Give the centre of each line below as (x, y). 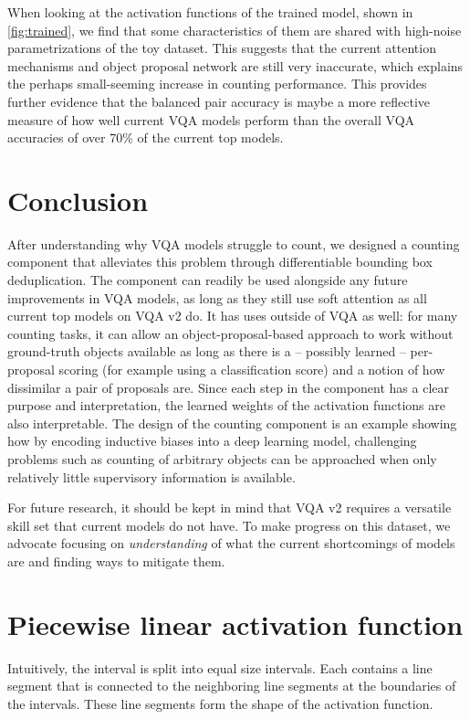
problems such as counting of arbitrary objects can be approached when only (222, 459)
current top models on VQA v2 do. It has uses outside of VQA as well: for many (233, 316)
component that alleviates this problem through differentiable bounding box (220, 262)
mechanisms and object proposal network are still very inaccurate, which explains (235, 65)
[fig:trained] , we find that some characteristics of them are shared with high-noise (235, 30)
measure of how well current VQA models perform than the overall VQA (211, 119)
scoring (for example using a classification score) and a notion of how (252, 370)
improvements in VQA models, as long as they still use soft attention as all (217, 297)
